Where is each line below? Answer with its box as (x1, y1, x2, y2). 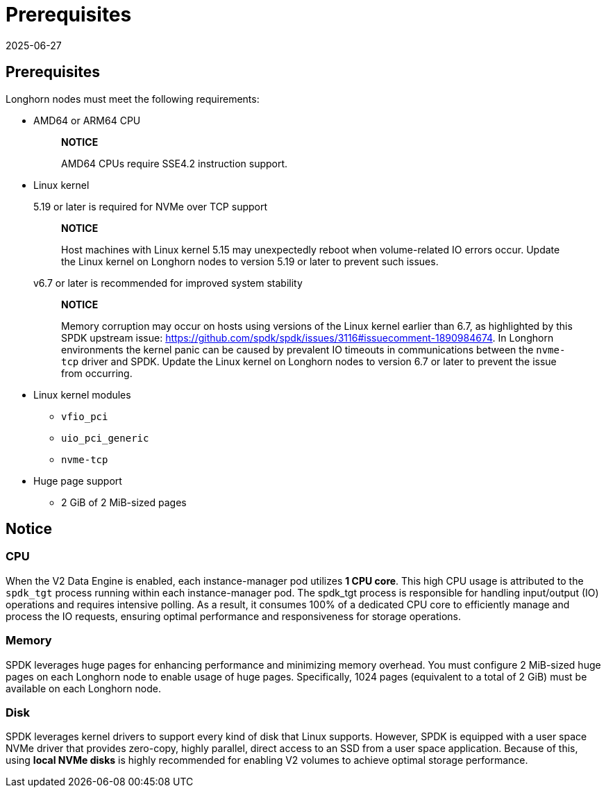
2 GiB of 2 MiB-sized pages (61, 496, 187, 508)
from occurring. (61, 367, 133, 379)
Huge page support (33, 474, 122, 487)
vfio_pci (61, 410, 108, 422)
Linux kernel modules (33, 388, 131, 401)
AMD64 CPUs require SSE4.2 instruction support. (61, 157, 288, 169)
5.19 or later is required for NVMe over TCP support (33, 200, 268, 212)
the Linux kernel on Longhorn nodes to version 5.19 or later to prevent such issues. (61, 255, 439, 267)
